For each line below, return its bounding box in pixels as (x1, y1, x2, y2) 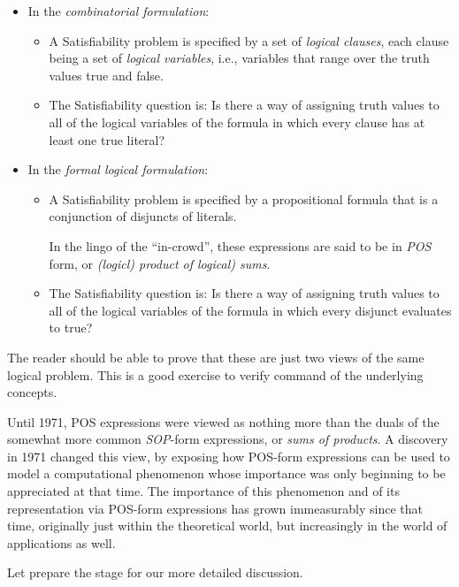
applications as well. (7, 533, 116, 552)
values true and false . (49, 65, 164, 84)
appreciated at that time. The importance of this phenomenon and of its (7, 482, 400, 500)
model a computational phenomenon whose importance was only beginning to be (7, 464, 446, 483)
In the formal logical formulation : (27, 160, 209, 179)
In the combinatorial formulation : (27, 2, 210, 19)
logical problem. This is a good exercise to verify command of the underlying (7, 365, 424, 384)
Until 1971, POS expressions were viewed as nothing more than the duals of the (7, 412, 440, 431)
